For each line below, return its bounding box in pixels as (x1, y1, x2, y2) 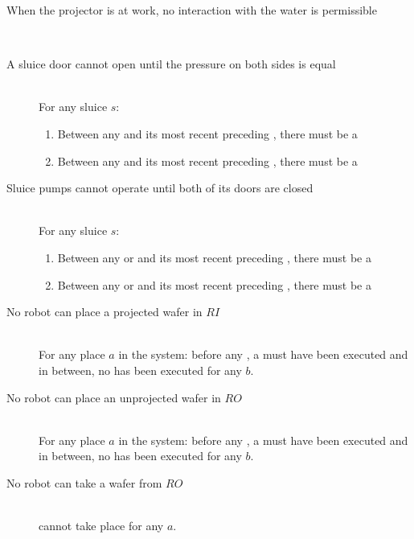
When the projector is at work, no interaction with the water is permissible (6, 2, 377, 18)
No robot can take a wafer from (6, 474, 162, 491)
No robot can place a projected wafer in (6, 303, 203, 320)
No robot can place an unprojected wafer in (6, 389, 221, 405)
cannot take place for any (39, 517, 164, 534)
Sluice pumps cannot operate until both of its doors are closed (6, 179, 314, 196)
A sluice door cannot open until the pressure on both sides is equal (6, 56, 336, 72)
